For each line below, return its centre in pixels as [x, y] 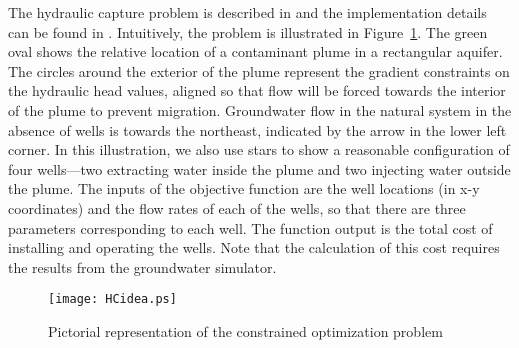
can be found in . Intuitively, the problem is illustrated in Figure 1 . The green [248, 31]
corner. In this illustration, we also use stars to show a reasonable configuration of [259, 149]
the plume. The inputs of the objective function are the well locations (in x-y [244, 188]
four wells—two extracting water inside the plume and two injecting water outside [259, 168]
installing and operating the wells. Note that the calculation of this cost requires [254, 247]
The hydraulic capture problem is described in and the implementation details [247, 12]
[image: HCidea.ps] [112, 299]
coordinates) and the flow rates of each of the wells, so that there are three [237, 207]
